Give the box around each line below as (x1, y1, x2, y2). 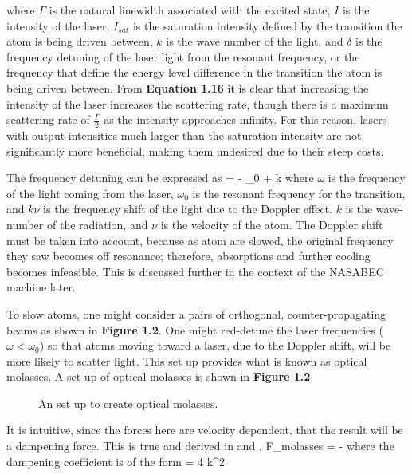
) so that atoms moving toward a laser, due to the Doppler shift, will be (39, 337, 391, 354)
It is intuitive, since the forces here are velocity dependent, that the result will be (6, 422, 403, 438)
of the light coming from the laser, (6, 184, 174, 201)
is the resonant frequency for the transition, (192, 184, 406, 201)
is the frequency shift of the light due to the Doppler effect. (43, 200, 332, 217)
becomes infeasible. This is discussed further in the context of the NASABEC (6, 263, 384, 279)
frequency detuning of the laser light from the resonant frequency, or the (6, 48, 360, 65)
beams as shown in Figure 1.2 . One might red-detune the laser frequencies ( (6, 321, 383, 338)
